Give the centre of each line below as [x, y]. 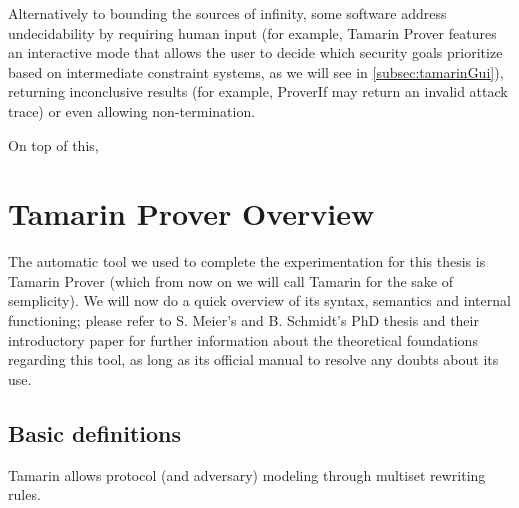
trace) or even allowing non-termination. [132, 110]
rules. [24, 494]
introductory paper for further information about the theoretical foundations [243, 339]
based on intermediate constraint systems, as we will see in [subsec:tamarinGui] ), [256, 71]
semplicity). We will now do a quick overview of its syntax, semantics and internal [259, 300]
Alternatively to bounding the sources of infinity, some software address [227, 13]
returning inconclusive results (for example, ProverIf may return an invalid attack [258, 91]
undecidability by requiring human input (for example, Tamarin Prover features [252, 32]
